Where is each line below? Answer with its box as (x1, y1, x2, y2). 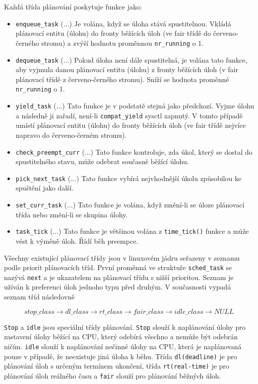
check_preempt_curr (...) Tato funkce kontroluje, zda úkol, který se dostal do (15, 146, 253, 157)
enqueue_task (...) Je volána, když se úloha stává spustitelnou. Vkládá (15, 18, 231, 28)
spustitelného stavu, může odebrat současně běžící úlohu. (15, 156, 189, 167)
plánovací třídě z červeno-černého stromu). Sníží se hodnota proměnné (15, 74, 229, 84)
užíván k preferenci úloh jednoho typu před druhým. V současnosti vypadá (4, 282, 231, 292)
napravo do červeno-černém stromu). (15, 129, 127, 140)
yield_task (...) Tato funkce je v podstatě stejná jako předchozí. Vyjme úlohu (15, 100, 254, 110)
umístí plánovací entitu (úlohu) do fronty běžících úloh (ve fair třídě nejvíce (15, 120, 246, 130)
